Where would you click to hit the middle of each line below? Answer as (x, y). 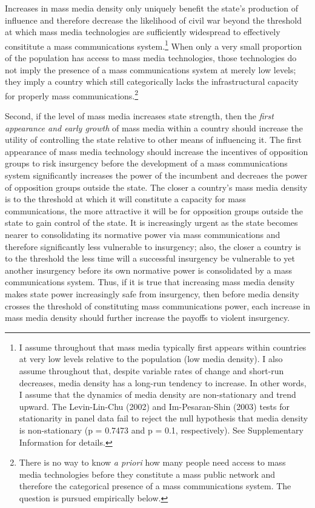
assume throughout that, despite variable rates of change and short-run (151, 370)
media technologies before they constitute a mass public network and (147, 474)
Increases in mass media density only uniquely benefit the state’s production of (152, 8)
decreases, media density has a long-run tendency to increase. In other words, (163, 382)
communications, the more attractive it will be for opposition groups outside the (154, 210)
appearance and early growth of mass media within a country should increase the (154, 127)
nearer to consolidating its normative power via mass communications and (143, 234)
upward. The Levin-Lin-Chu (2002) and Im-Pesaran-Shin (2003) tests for (154, 406)
